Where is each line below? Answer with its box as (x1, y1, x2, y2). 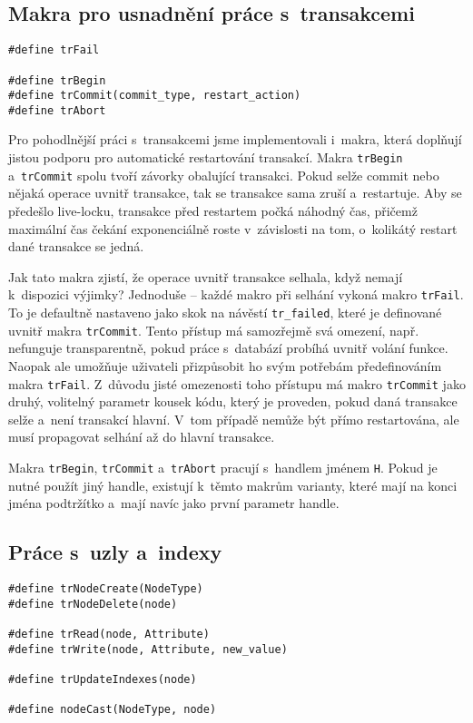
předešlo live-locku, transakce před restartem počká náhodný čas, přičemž (8, 200, 418, 220)
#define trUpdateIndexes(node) (8, 672, 197, 686)
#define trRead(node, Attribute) (8, 627, 210, 640)
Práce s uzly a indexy (8, 538, 222, 566)
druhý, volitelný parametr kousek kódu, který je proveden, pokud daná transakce (8, 392, 458, 411)
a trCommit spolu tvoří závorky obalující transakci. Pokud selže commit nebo (8, 165, 439, 184)
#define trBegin (8, 73, 106, 87)
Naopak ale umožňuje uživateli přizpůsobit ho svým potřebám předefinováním (8, 356, 442, 375)
